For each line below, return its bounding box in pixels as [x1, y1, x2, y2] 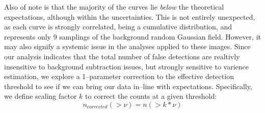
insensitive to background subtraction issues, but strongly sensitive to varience [4, 61, 249, 71]
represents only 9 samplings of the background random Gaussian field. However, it [4, 31, 261, 42]
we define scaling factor [4, 91, 77, 101]
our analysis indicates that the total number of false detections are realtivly [4, 51, 240, 61]
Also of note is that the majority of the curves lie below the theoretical [4, 2, 224, 12]
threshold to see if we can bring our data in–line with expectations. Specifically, [4, 81, 252, 91]
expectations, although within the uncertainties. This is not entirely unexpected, [4, 11, 255, 22]
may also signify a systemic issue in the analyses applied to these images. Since [4, 41, 251, 52]
